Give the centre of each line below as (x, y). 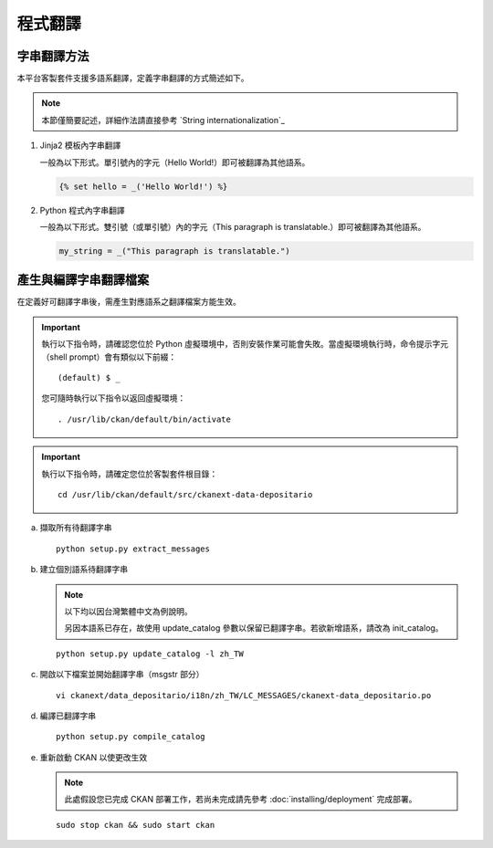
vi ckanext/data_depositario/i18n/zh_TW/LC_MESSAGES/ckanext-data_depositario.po (244, 695)
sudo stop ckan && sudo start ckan (136, 825)
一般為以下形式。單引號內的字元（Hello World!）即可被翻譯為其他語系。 (175, 162)
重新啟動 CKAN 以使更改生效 (94, 757)
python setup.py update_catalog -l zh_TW (150, 654)
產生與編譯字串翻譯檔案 (83, 280)
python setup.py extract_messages (133, 549)
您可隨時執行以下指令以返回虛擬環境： (114, 398)
